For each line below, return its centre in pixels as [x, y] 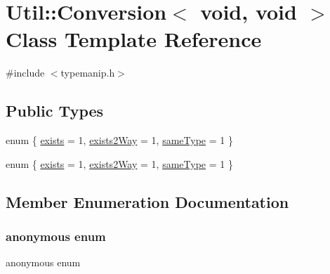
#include [25, 73]
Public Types [55, 111]
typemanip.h [88, 73]
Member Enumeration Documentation [147, 201]
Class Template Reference [134, 39]
